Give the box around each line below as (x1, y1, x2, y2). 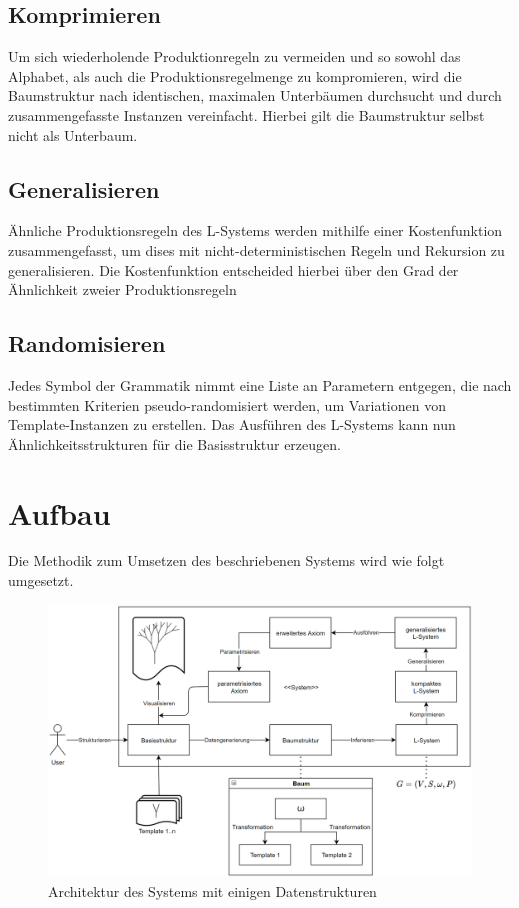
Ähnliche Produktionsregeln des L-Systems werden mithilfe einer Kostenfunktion (8, 220, 503, 241)
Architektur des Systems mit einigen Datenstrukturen (48, 880, 377, 901)
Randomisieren (8, 328, 166, 359)
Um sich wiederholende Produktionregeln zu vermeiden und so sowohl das (8, 46, 461, 67)
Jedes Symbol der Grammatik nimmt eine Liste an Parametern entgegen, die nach (8, 374, 512, 395)
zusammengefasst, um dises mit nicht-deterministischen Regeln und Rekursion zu (8, 239, 505, 260)
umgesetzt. (8, 570, 74, 591)
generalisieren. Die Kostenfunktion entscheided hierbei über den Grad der (8, 259, 459, 280)
